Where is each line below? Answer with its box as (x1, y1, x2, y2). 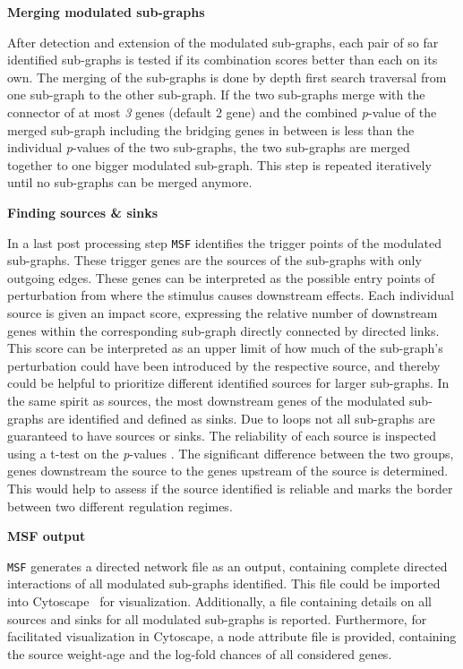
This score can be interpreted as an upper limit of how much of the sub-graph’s (7, 339, 443, 357)
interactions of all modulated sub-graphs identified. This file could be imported (7, 574, 441, 593)
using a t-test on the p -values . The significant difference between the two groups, (7, 443, 454, 462)
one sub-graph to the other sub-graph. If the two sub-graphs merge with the (7, 85, 425, 104)
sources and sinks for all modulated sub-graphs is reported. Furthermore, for (7, 609, 427, 628)
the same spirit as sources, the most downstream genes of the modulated (7, 390, 406, 409)
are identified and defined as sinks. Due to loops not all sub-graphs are (47, 408, 435, 427)
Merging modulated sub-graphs (7, 3, 205, 21)
